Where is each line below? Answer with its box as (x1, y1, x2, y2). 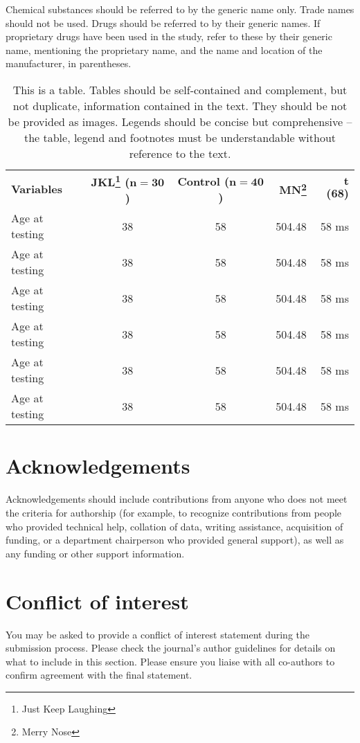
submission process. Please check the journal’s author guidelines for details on (6, 641, 336, 655)
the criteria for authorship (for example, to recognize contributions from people (6, 505, 342, 520)
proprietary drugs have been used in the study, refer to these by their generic (6, 29, 332, 44)
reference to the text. (129, 145, 231, 161)
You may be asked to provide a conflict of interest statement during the (6, 627, 309, 641)
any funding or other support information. (6, 546, 185, 560)
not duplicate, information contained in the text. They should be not (12, 97, 348, 114)
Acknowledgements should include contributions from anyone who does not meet (6, 492, 348, 506)
